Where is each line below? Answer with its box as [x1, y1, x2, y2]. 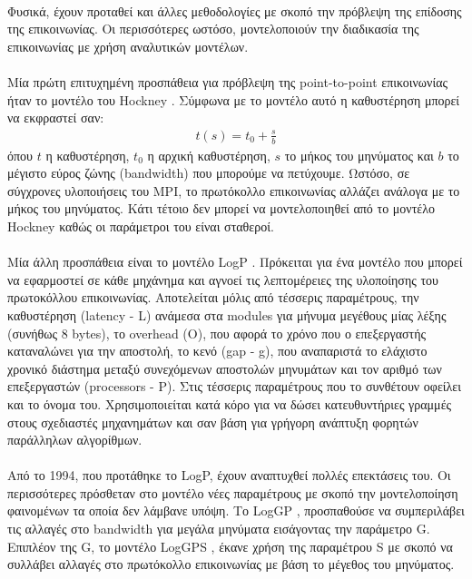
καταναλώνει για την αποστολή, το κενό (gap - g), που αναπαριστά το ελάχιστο [7, 341, 428, 360]
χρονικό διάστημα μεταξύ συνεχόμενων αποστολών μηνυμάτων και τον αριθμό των [7, 358, 442, 378]
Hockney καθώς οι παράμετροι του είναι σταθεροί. [7, 216, 274, 235]
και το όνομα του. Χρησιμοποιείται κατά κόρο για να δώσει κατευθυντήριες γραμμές [7, 394, 452, 413]
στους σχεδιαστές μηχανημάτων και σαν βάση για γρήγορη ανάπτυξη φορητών [7, 412, 418, 431]
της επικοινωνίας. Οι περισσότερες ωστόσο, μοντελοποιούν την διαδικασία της [7, 19, 419, 38]
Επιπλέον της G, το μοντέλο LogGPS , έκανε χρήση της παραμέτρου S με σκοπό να [7, 536, 453, 555]
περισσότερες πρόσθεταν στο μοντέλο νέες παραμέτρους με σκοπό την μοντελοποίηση [7, 483, 458, 502]
